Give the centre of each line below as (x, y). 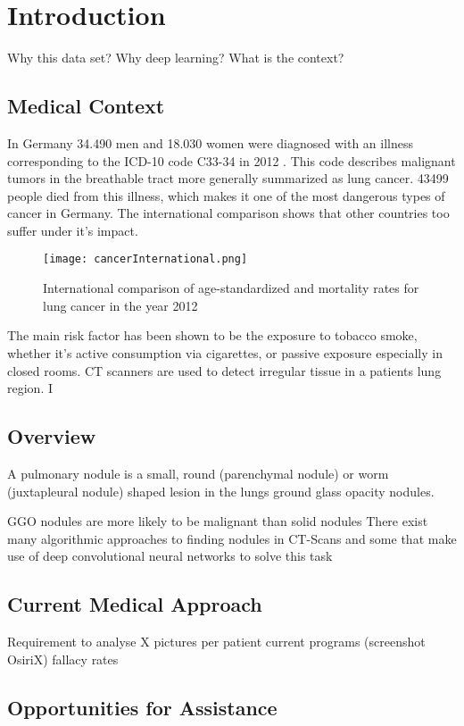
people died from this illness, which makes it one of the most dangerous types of (226, 195)
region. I (30, 388)
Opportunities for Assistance (142, 707)
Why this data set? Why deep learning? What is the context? (176, 58)
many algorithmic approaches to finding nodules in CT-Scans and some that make (232, 538)
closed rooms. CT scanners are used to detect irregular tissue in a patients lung (224, 370)
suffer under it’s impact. (73, 230)
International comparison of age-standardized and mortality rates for (231, 288)
